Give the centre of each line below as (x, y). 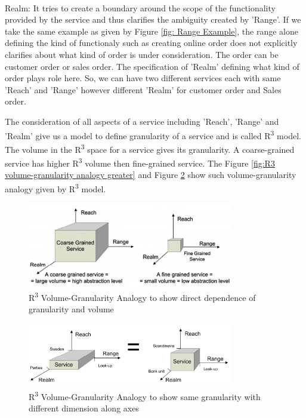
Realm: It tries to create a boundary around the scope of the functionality (140, 7)
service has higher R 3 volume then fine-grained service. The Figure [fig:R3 (140, 162)
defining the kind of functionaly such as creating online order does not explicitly (151, 43)
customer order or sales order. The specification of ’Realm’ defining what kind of (152, 66)
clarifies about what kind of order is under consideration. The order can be (142, 54)
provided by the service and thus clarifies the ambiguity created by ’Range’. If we (153, 19)
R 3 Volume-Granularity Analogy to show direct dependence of (142, 296)
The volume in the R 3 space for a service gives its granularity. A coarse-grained (150, 148)
